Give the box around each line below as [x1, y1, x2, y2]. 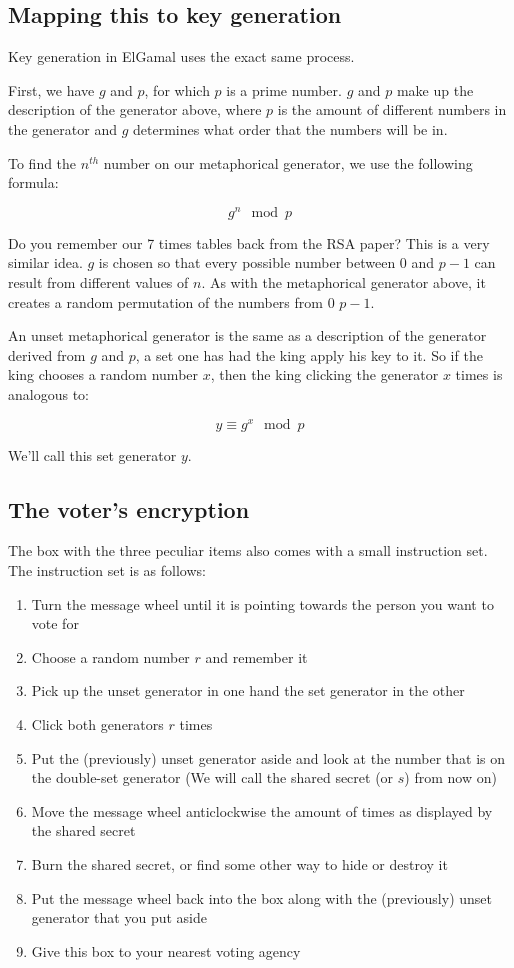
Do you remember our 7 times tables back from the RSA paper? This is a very [8, 232, 490, 253]
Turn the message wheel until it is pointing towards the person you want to [31, 593, 494, 614]
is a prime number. [226, 79, 342, 100]
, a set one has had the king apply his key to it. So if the [135, 344, 483, 365]
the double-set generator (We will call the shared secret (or [31, 767, 394, 788]
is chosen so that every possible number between [98, 252, 396, 273]
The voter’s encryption [8, 493, 250, 524]
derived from [8, 344, 86, 365]
